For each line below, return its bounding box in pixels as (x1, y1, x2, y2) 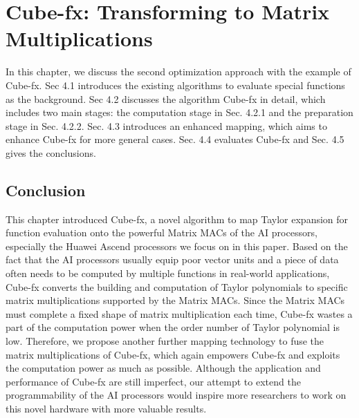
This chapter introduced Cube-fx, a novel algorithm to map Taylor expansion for (6, 211, 349, 226)
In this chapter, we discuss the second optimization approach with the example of (6, 64, 351, 79)
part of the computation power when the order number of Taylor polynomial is (6, 320, 340, 334)
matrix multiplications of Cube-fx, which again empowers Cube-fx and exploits (6, 347, 340, 361)
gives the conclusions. (6, 145, 96, 160)
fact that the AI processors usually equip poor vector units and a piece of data (6, 252, 339, 267)
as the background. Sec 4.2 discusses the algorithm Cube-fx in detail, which (6, 91, 326, 106)
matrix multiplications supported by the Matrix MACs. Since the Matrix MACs (6, 293, 345, 307)
